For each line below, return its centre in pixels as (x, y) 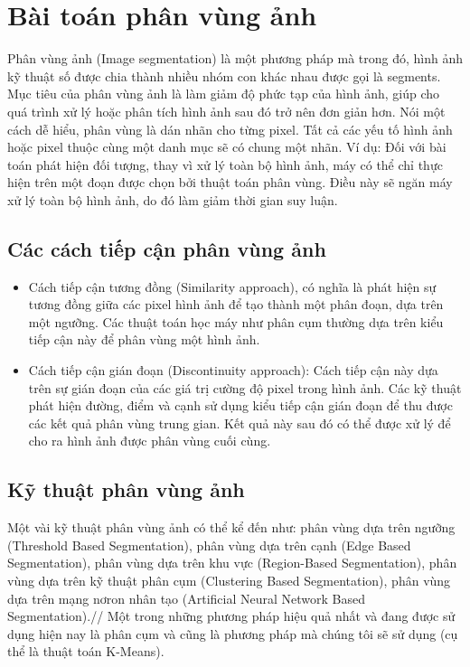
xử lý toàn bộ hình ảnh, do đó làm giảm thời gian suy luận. (173, 199)
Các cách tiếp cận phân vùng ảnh (167, 248)
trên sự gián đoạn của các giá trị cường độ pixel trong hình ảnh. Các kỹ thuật (245, 387)
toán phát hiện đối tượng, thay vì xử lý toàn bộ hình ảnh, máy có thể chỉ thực (225, 164)
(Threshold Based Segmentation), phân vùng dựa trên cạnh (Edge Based (209, 545)
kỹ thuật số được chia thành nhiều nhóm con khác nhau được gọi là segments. (224, 75)
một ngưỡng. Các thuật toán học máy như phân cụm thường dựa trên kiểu (236, 321)
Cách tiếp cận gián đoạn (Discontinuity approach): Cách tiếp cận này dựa (233, 370)
